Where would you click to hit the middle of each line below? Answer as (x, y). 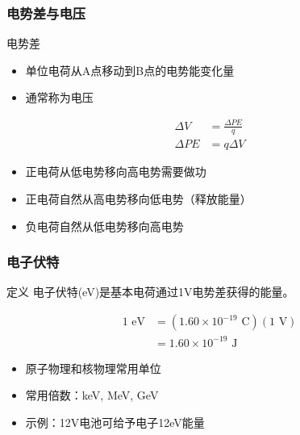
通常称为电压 (59, 97)
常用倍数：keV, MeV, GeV (92, 395)
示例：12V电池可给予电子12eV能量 (115, 422)
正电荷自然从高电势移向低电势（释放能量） (138, 199)
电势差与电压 (46, 13)
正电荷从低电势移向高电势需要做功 (116, 171)
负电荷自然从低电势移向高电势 (104, 226)
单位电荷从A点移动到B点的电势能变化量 (130, 70)
